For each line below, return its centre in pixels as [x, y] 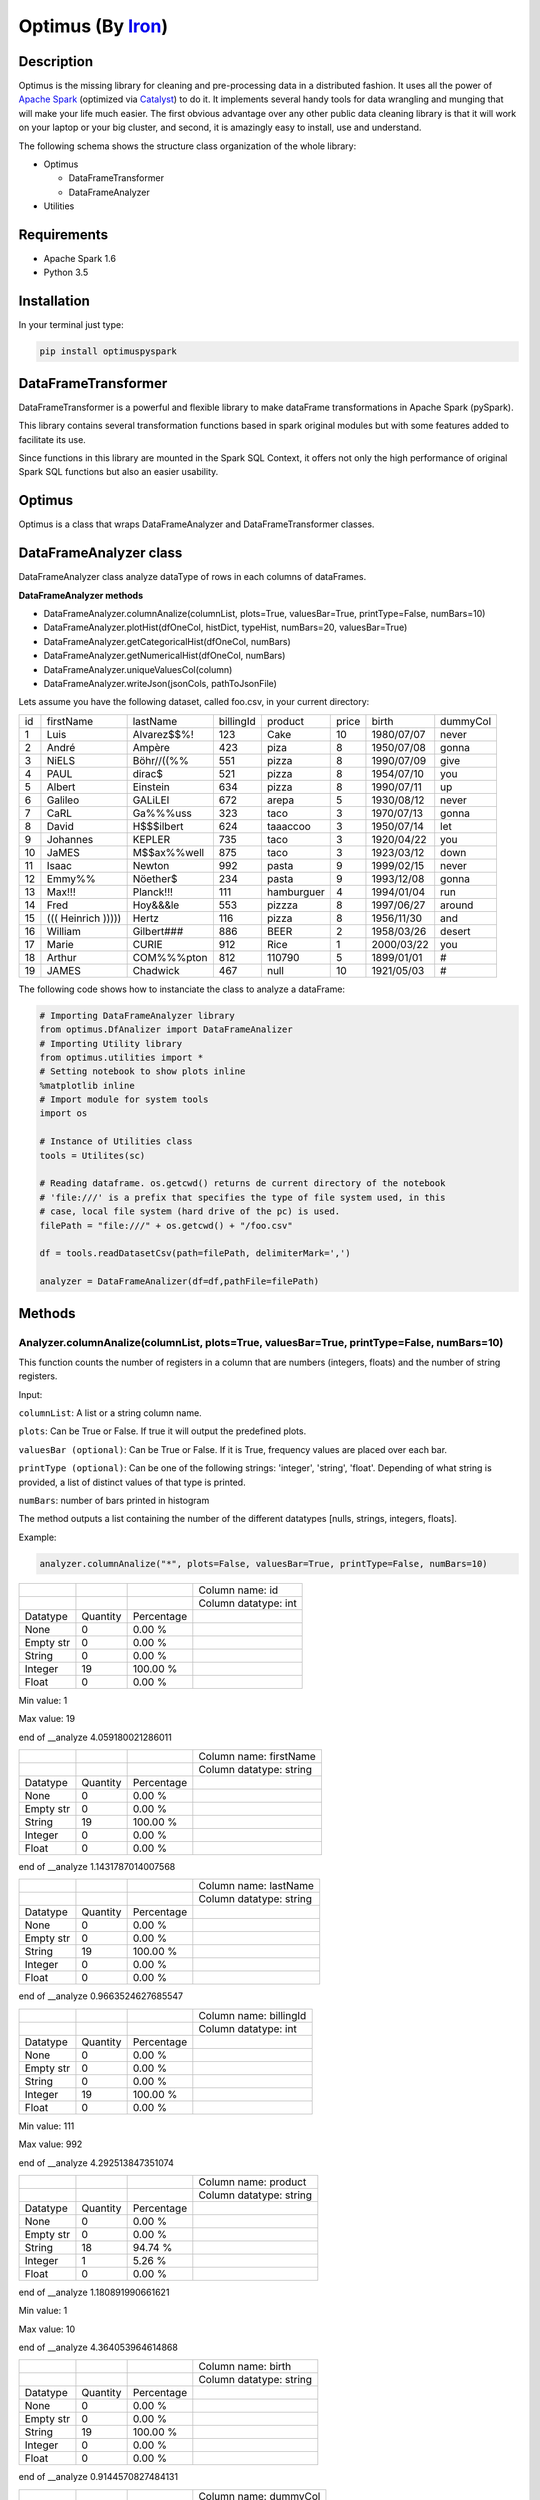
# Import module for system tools [124, 1099]
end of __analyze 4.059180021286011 [95, 1737]
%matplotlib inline [87, 1085]
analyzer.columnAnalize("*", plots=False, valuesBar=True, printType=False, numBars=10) [264, 1563]
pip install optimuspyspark [108, 351]
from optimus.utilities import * [121, 1057]
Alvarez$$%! [163, 734]
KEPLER [151, 839]
